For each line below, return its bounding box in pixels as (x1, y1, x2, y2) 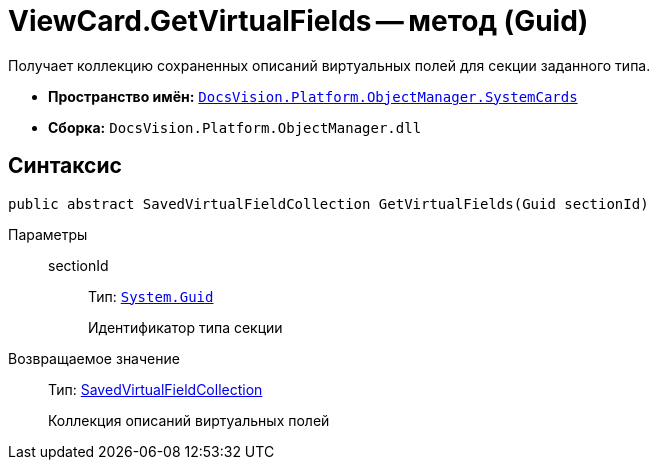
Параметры (8, 225, 88, 243)
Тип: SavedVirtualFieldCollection (48, 380, 263, 398)
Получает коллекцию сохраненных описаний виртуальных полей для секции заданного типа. (8, 56, 651, 74)
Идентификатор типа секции (88, 318, 283, 336)
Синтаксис (8, 153, 122, 179)
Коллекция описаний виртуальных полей (48, 411, 330, 429)
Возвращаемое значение (8, 349, 180, 367)
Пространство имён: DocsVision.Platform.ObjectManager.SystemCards (48, 87, 578, 105)
